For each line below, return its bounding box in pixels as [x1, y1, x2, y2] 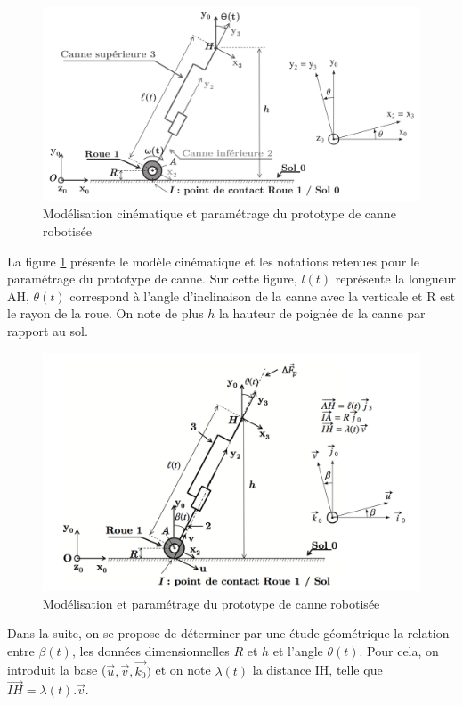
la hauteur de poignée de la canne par [219, 304, 426, 323]
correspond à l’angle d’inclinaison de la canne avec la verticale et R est [69, 286, 456, 305]
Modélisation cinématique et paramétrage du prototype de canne [43, 204, 396, 223]
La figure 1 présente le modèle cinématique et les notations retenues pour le [7, 251, 420, 270]
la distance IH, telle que [252, 660, 383, 679]
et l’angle [272, 641, 323, 660]
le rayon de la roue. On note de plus [7, 304, 204, 323]
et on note [155, 660, 211, 679]
